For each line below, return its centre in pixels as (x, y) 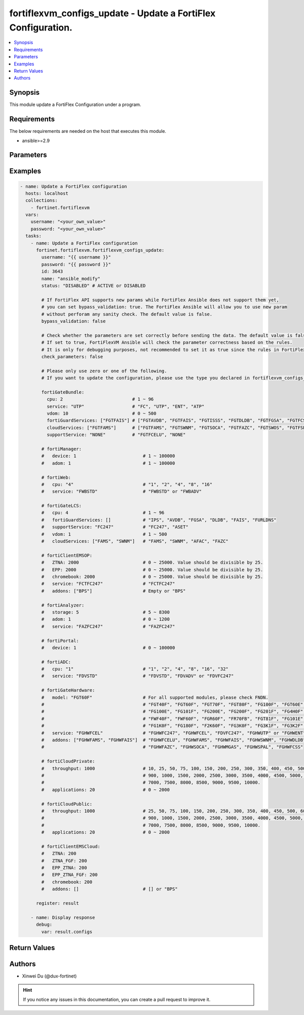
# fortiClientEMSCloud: (71, 846)
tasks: (34, 236)
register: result (58, 903)
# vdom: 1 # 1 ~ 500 (104, 534)
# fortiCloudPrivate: (68, 761)
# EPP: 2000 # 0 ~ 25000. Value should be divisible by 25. (152, 570)
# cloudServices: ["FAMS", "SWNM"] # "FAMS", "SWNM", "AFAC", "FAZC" (135, 541)
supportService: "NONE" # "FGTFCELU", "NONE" (116, 435)
